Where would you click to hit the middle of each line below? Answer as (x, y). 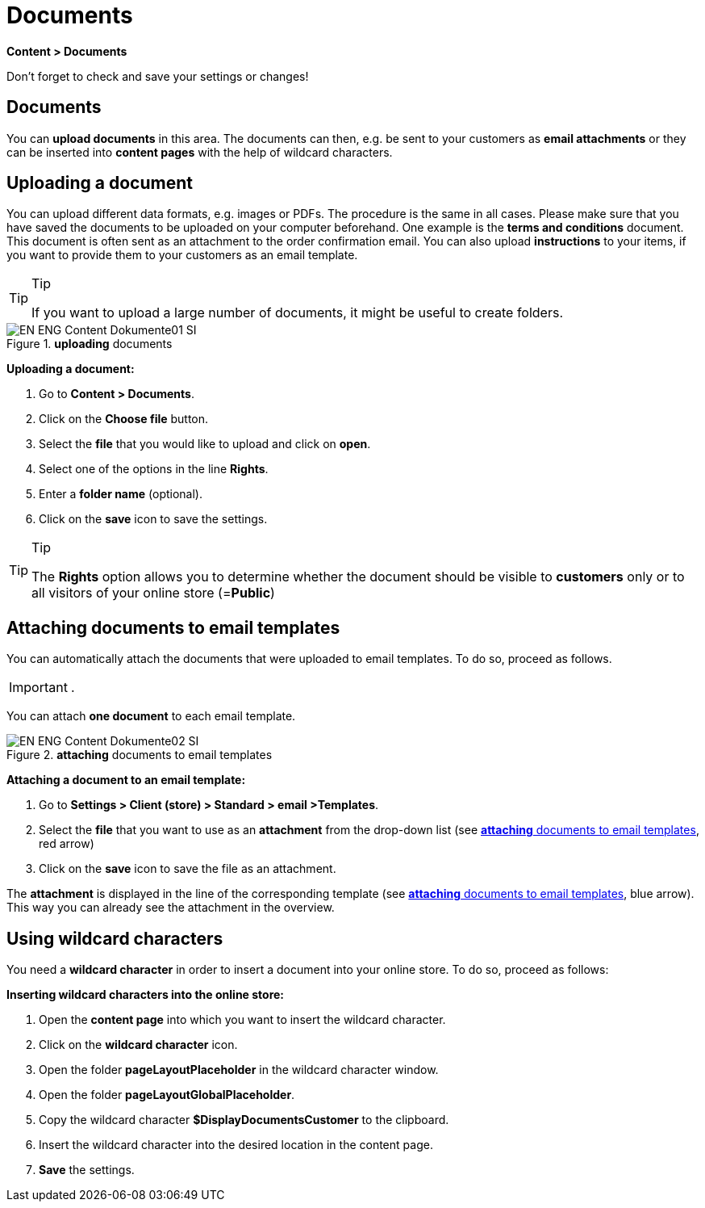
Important (38, 688)
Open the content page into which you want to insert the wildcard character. (242, 1020)
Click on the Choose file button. (124, 419)
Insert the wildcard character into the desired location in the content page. (236, 1145)
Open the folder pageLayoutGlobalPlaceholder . (167, 1095)
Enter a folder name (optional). (121, 494)
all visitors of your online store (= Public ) (153, 593)
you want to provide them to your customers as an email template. (182, 255)
